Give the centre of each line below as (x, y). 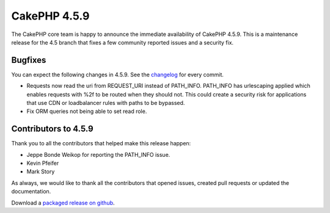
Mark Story (41, 171)
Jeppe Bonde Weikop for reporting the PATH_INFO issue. (98, 154)
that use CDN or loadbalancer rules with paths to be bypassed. (106, 103)
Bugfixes (29, 60)
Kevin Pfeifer (43, 163)
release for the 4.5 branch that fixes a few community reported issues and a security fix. (123, 42)
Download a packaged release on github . (63, 203)
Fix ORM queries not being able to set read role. (87, 111)
